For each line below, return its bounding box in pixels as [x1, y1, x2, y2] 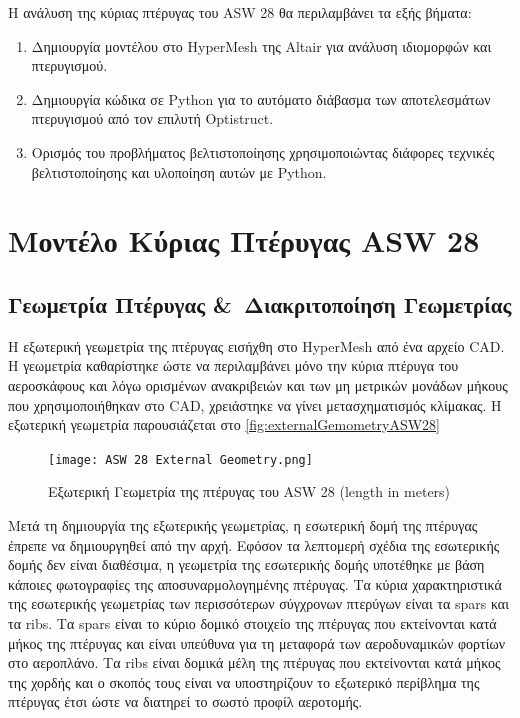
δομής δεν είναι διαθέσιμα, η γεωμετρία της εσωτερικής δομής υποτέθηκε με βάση [8, 554, 485, 575]
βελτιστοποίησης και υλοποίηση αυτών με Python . [31, 161, 327, 182]
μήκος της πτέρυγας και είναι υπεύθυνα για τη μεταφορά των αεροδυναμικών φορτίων [8, 632, 505, 653]
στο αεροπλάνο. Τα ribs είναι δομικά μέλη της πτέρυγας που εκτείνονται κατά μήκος [8, 652, 501, 673]
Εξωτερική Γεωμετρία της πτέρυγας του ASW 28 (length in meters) [48, 481, 451, 502]
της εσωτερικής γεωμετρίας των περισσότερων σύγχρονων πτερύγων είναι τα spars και [8, 593, 509, 614]
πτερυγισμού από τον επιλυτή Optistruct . [31, 108, 274, 129]
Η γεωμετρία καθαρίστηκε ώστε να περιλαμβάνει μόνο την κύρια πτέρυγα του [8, 355, 459, 376]
